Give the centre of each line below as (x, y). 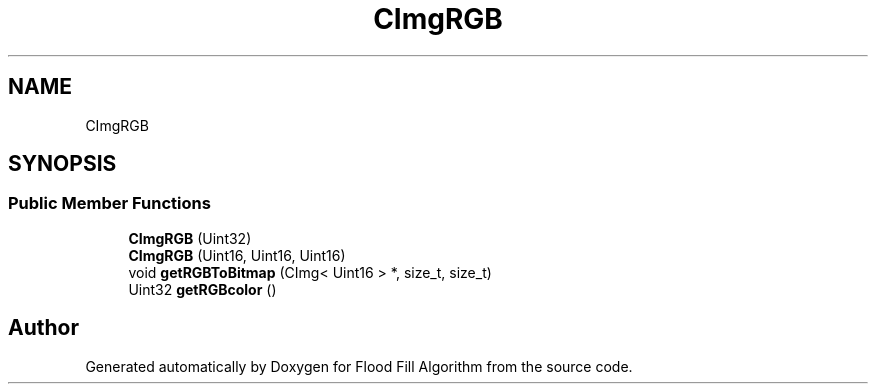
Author (43, 328)
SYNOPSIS (62, 164)
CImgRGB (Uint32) (190, 238)
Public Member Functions (109, 203)
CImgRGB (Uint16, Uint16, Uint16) (237, 255)
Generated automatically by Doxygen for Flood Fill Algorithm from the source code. (359, 366)
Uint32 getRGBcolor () (202, 289)
